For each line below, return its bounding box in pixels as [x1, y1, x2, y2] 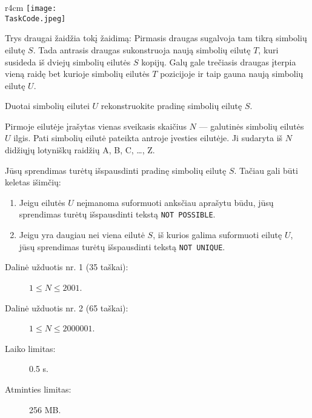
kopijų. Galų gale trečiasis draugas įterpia [141, 55, 296, 68]
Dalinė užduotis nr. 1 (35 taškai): [5, 260, 128, 273]
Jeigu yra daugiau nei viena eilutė [19, 228, 145, 241]
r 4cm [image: [5, 1, 57, 13]
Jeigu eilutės [19, 196, 65, 208]
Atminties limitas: [5, 382, 71, 395]
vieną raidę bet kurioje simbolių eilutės [5, 67, 150, 80]
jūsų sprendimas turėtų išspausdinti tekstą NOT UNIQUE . [19, 240, 225, 253]
